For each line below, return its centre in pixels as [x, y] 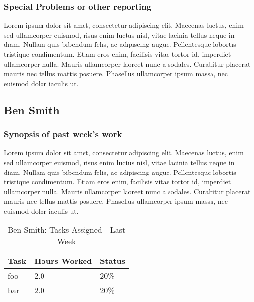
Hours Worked [63, 260]
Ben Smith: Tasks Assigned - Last [66, 229]
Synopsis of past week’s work [63, 134]
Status [113, 260]
